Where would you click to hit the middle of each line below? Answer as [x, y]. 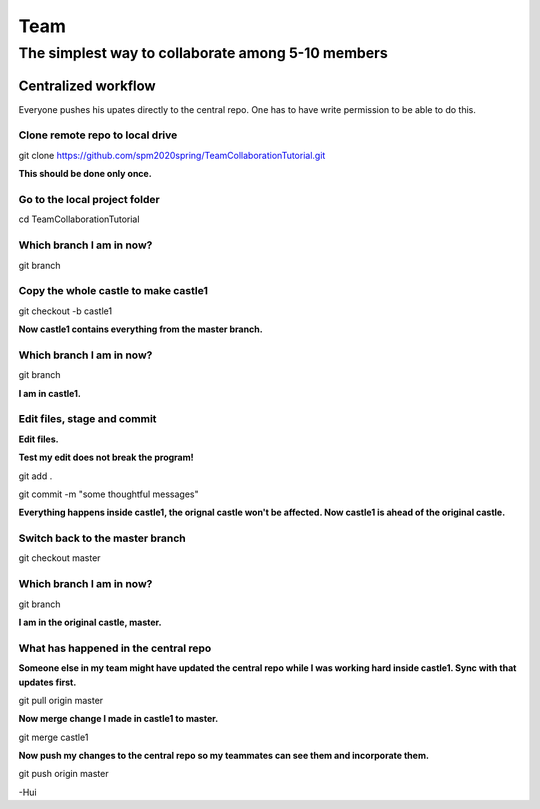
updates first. [47, 682]
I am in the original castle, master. [90, 622]
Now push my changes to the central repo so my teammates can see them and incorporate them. [224, 756]
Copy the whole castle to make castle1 [113, 291]
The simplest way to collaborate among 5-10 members [203, 53]
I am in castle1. [50, 393]
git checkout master [59, 558]
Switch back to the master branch [102, 538]
